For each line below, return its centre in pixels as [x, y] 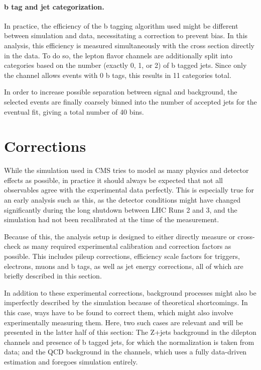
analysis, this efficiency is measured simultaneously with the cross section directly [129, 45]
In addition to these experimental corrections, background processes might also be [130, 292]
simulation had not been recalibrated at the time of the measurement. [112, 219]
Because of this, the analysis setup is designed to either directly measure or [120, 236]
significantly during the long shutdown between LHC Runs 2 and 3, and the [121, 209]
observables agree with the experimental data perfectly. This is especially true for [129, 190]
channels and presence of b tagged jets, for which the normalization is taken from [129, 342]
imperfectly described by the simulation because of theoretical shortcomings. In [126, 302]
